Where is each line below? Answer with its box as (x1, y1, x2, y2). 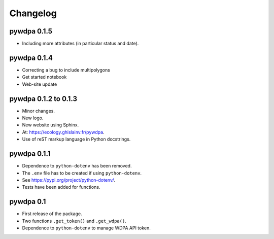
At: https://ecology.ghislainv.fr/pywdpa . (22, 129, 105, 135)
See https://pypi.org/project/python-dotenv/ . (22, 177, 115, 183)
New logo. (22, 115, 44, 121)
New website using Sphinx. (22, 122, 79, 128)
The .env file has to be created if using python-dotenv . (22, 170, 142, 176)
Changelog (9, 8, 57, 19)
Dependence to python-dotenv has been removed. (22, 163, 132, 169)
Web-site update (22, 81, 57, 87)
